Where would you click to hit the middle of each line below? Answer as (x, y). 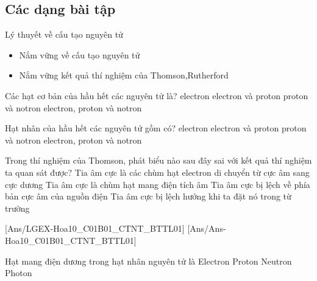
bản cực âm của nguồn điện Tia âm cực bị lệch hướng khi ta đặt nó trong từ (148, 196)
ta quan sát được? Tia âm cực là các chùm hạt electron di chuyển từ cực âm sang (157, 172)
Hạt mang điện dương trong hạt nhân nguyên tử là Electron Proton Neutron (148, 261)
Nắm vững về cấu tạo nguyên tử (80, 54)
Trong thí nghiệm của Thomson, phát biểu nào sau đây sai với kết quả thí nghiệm (158, 160)
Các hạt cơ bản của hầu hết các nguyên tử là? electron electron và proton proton (157, 95)
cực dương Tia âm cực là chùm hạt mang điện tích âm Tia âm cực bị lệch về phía (158, 184)
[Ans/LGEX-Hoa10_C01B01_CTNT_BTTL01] (95, 228)
